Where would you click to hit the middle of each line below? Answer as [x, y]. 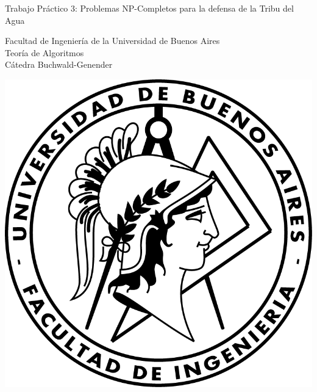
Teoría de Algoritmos [45, 52]
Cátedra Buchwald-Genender [59, 64]
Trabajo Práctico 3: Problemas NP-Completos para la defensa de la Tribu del [149, 8]
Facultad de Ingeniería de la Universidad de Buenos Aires [112, 41]
